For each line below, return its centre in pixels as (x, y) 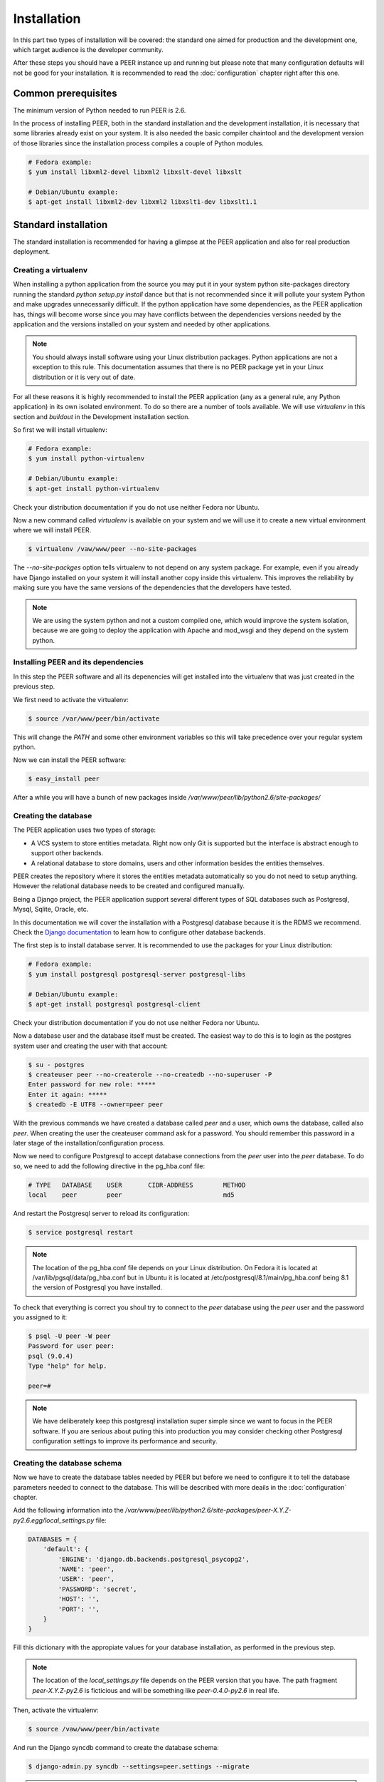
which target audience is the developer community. (88, 49)
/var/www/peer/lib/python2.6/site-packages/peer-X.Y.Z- (208, 1510)
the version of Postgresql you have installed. (97, 1287)
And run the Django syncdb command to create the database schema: (116, 1747)
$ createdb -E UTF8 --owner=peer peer (96, 1104)
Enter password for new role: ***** (92, 1085)
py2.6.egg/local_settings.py (54, 1520)
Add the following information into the (68, 1510)
